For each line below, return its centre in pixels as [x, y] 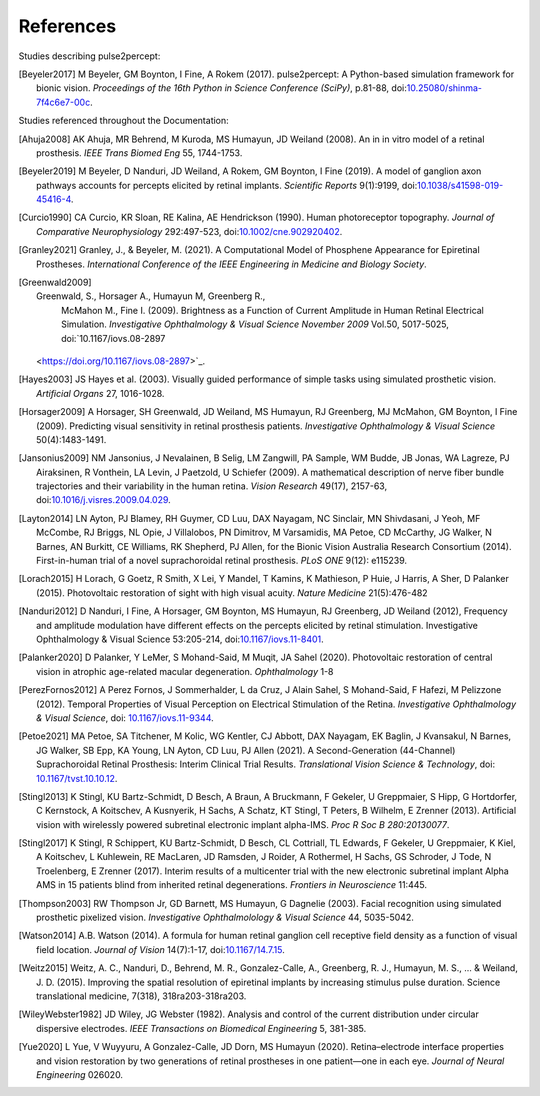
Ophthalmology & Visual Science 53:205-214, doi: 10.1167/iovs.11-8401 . [180, 639]
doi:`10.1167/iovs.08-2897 [113, 338]
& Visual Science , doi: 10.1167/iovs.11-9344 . [125, 717]
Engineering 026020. [80, 1074]
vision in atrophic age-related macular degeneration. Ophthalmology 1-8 [185, 671]
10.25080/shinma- [444, 88]
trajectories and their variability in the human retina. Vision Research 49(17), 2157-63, [212, 486]
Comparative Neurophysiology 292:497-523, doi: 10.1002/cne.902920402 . [189, 231]
